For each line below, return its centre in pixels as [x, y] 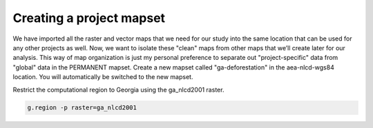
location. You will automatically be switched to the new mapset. [103, 77]
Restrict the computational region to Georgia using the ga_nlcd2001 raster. [118, 89]
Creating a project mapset [89, 18]
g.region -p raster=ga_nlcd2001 [82, 108]
